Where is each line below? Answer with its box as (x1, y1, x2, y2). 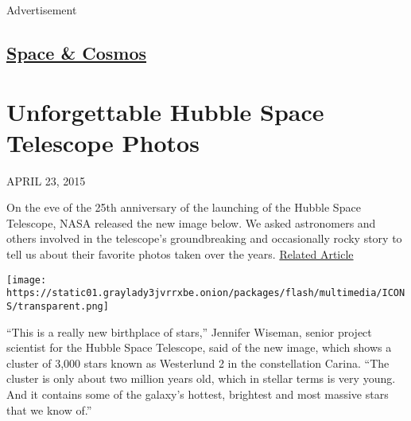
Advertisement (6, 2, 77, 18)
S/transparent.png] (6, 300, 109, 312)
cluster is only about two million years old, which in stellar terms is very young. (6, 370, 396, 387)
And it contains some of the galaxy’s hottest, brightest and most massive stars (6, 386, 389, 402)
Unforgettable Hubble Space (6, 95, 324, 127)
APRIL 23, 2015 (6, 172, 86, 189)
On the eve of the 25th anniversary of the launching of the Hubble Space (6, 199, 361, 216)
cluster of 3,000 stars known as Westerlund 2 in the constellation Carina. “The (6, 354, 390, 371)
